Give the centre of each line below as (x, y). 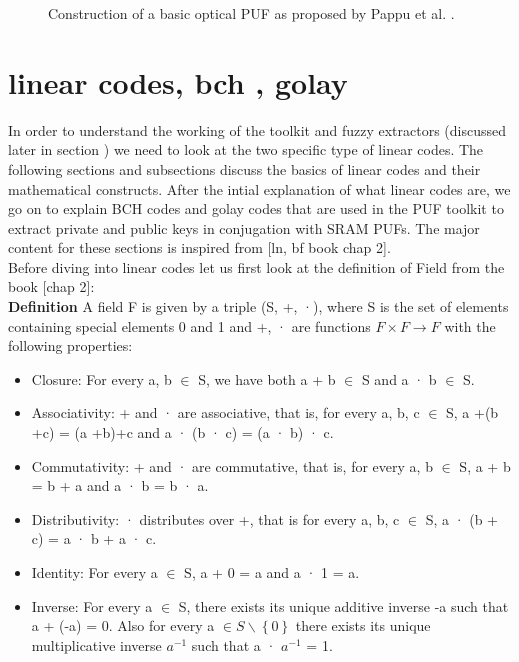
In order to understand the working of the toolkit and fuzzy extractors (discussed (257, 129)
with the (470, 325)
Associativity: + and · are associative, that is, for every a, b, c (225, 412)
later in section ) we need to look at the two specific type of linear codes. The (246, 149)
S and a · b (399, 378)
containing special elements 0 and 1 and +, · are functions (189, 325)
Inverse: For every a (92, 605)
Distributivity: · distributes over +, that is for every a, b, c (215, 518)
